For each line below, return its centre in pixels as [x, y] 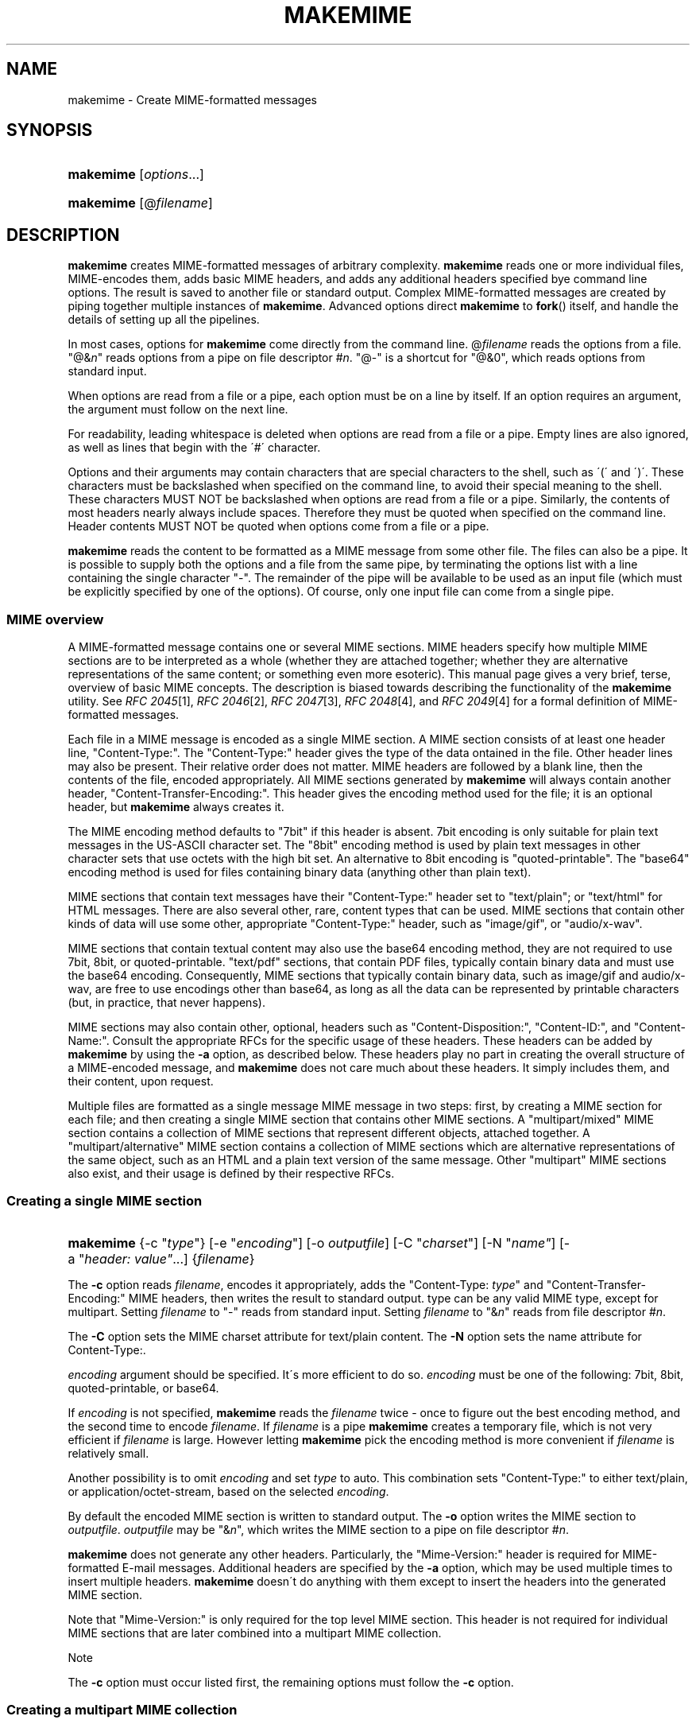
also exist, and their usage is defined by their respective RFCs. [231, 1174]
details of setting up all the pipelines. [164, 320]
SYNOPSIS [50, 130]
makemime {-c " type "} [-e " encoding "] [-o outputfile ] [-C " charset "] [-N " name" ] [312, 1243]
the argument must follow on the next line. [178, 410]
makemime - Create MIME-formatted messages [192, 99]
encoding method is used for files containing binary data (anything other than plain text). [300, 872]
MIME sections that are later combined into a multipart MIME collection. [255, 1633]
